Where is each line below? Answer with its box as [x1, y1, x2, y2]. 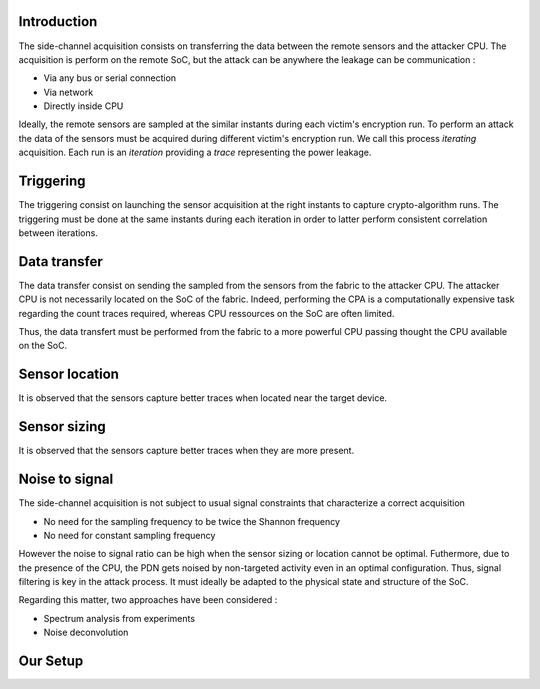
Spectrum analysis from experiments [43, 612, 195, 624]
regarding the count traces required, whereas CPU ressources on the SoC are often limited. [18, 307, 395, 319]
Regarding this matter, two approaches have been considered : [18, 594, 278, 606]
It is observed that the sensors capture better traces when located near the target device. [18, 392, 388, 404]
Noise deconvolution [43, 626, 129, 639]
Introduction [18, 13, 98, 30]
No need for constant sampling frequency [43, 529, 216, 541]
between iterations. [18, 226, 99, 239]
